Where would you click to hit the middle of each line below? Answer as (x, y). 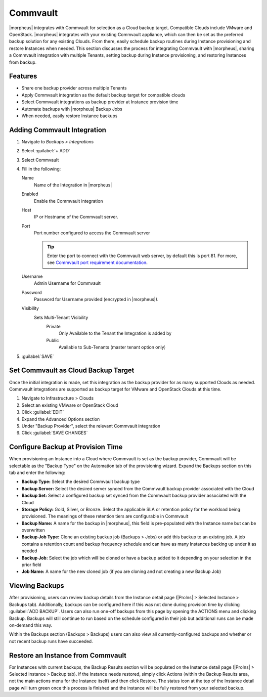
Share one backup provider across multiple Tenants (74, 88)
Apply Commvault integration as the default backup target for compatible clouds (103, 95)
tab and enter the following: (37, 473)
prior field (31, 565)
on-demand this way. (31, 625)
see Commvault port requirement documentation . (97, 262)
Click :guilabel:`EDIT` (43, 412)
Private (54, 327)
